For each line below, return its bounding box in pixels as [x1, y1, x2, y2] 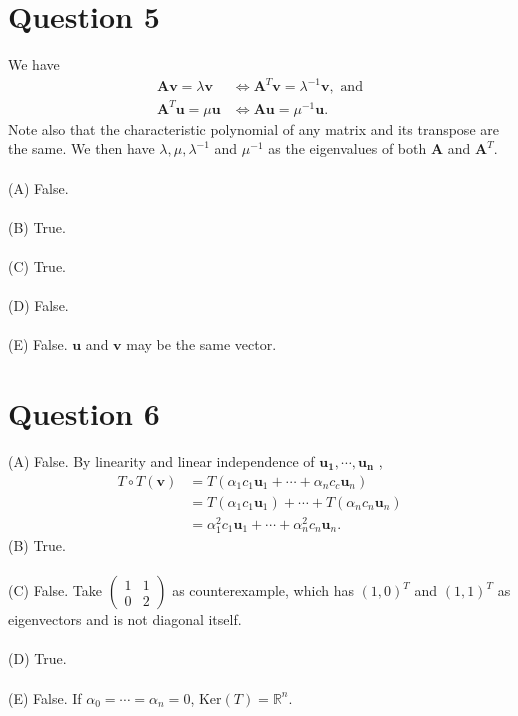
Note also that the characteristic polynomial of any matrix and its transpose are [8, 118, 499, 139]
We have [8, 54, 60, 75]
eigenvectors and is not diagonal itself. [8, 609, 242, 630]
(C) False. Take [8, 580, 102, 601]
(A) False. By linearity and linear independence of [8, 451, 315, 472]
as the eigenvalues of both [268, 138, 427, 159]
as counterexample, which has [172, 580, 354, 601]
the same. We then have [8, 138, 155, 159]
